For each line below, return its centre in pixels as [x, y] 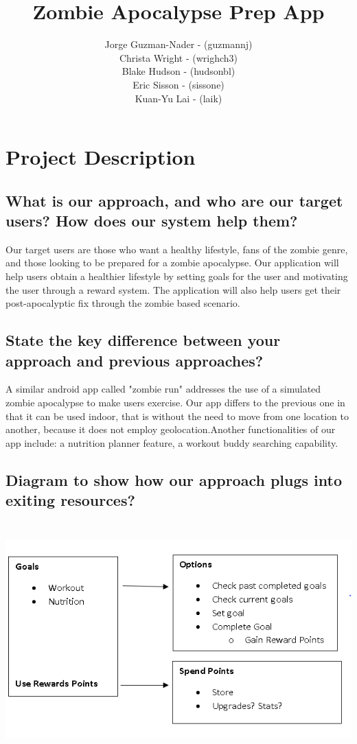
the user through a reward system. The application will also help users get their [173, 289]
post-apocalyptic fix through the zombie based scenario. [123, 303]
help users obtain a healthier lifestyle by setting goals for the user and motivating [177, 276]
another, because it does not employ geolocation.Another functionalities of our [171, 429]
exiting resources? [70, 500]
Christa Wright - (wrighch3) [178, 57]
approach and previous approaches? [135, 360]
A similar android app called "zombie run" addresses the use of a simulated [163, 389]
